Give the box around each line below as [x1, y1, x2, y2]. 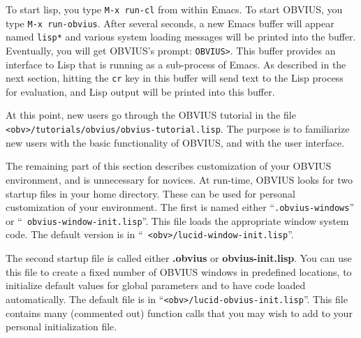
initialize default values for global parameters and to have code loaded [6, 278, 306, 293]
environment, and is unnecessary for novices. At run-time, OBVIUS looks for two [6, 172, 353, 186]
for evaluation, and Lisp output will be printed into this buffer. [6, 84, 275, 98]
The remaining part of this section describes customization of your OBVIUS [6, 159, 332, 173]
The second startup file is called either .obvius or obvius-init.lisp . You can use [6, 251, 352, 265]
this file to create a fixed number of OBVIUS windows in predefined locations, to [6, 264, 352, 279]
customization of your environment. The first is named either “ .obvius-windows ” [6, 200, 354, 214]
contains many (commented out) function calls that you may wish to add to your [6, 305, 353, 320]
